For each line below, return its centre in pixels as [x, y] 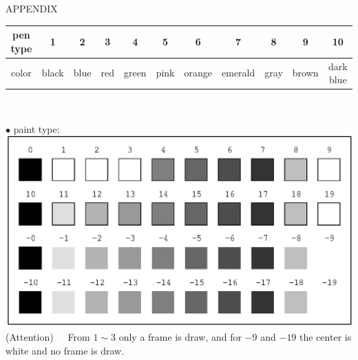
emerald [239, 73]
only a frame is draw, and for [180, 337]
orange [198, 73]
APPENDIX [32, 8]
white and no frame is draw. [65, 350]
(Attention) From [48, 337]
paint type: [36, 128]
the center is [326, 337]
